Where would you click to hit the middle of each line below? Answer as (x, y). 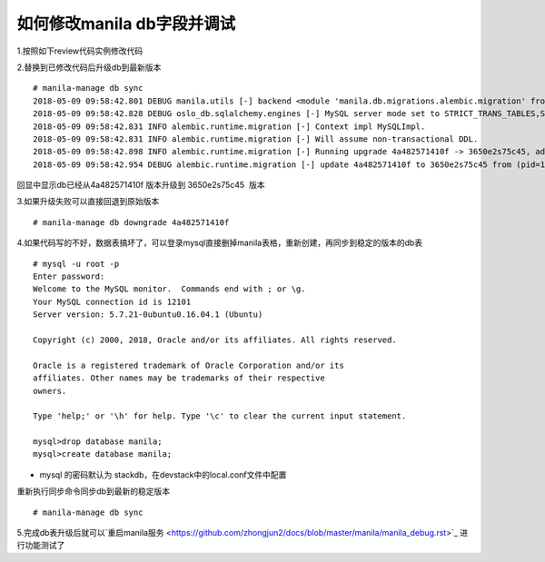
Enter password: (69, 276)
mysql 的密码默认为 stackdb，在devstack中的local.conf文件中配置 (163, 474)
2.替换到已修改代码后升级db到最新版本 (89, 67)
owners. (50, 391)
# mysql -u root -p (76, 264)
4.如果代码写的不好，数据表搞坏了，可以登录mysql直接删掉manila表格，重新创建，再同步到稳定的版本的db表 (220, 243)
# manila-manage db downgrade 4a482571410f (131, 222)
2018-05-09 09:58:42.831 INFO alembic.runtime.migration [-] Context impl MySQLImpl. (229, 126)
